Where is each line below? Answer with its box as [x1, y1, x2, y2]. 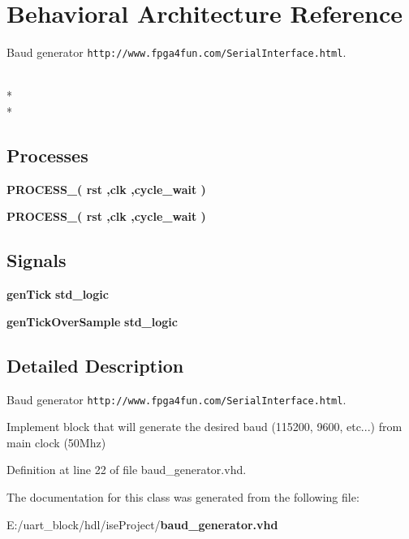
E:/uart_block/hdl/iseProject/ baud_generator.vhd [6, 515, 278, 533]
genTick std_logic [6, 286, 109, 303]
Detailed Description [6, 352, 184, 377]
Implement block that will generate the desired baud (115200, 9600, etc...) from [6, 418, 403, 435]
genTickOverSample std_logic [6, 313, 178, 330]
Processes [6, 142, 88, 167]
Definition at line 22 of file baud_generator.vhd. [6, 461, 247, 478]
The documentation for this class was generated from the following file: [6, 488, 359, 505]
